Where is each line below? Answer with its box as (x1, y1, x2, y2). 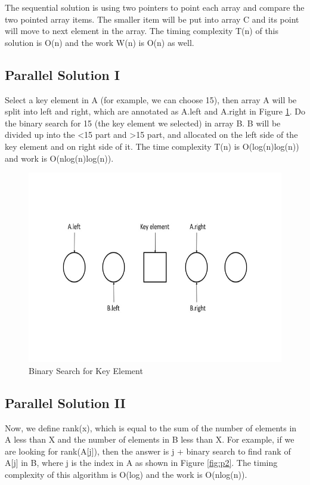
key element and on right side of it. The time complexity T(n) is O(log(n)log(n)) (5, 140, 299, 152)
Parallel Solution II (5, 393, 126, 412)
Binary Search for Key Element (29, 364, 143, 376)
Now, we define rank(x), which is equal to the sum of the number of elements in (5, 421, 297, 434)
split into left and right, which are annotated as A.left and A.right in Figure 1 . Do (5, 105, 305, 118)
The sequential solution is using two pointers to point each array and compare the (5, 1, 305, 13)
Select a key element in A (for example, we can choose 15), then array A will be (5, 93, 297, 106)
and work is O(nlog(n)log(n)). (5, 152, 114, 164)
